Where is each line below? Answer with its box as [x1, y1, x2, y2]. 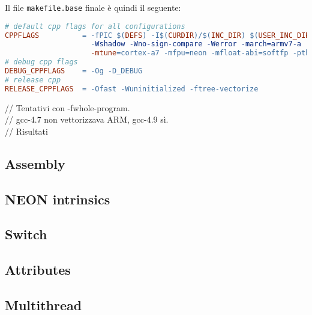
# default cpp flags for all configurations [5, 22, 185, 31]
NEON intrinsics [5, 189, 110, 208]
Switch [5, 225, 47, 243]
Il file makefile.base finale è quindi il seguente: [5, 1, 181, 13]
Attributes [5, 260, 71, 279]
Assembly [5, 154, 65, 173]
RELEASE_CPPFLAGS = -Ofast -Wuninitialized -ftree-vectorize [5, 84, 259, 93]
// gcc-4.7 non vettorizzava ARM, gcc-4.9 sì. [5, 113, 169, 126]
